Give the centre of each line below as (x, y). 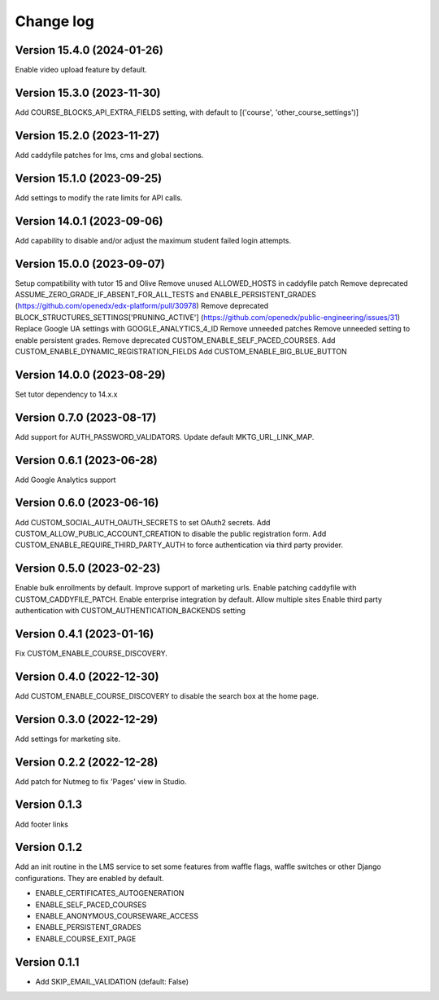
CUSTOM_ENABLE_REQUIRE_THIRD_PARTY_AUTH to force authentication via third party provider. (179, 545)
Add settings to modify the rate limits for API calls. (99, 197)
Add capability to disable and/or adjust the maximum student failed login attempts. (153, 240)
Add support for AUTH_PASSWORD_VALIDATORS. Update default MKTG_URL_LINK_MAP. (165, 436)
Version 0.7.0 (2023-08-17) (86, 417)
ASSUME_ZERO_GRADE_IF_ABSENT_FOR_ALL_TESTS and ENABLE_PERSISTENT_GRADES (166, 294)
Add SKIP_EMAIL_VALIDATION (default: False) (112, 981)
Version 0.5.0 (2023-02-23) (88, 569)
